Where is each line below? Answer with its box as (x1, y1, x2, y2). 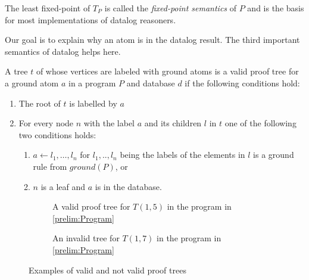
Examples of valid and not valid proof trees (29, 263, 186, 276)
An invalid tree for (52, 232, 120, 244)
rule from (33, 160, 67, 172)
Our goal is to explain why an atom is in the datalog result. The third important (5, 33, 300, 46)
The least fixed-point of (5, 2, 90, 14)
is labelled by (69, 97, 117, 109)
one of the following (224, 117, 296, 129)
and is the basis (247, 2, 304, 14)
